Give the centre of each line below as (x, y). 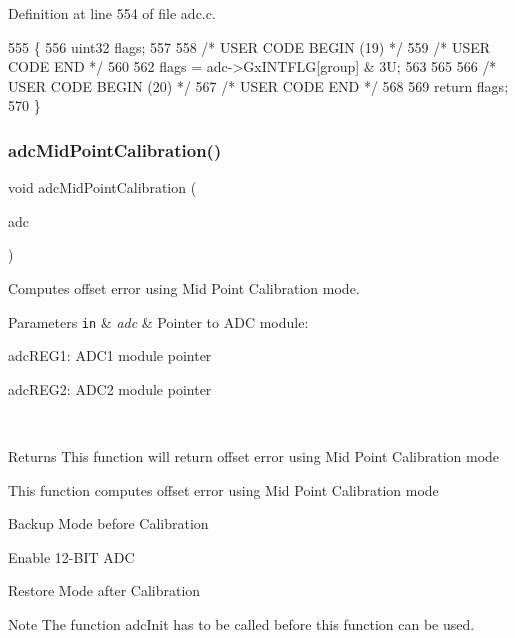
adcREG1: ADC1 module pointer (110, 355)
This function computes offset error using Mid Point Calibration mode (223, 489)
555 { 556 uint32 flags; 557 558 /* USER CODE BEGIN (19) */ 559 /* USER (249, 46)
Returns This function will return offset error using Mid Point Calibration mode (254, 456)
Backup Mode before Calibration (108, 523)
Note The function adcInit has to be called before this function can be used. (241, 623)
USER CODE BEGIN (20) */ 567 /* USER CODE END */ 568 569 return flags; (258, 85)
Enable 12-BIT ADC (71, 556)
